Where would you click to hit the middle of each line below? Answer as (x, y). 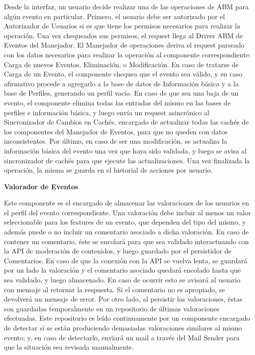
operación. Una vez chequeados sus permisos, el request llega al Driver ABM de (124, 35)
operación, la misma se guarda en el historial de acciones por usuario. (108, 170)
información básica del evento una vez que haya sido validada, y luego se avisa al (125, 150)
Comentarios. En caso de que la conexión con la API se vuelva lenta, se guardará (126, 260)
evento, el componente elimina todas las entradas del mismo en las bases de (117, 102)
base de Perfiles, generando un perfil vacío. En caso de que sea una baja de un (121, 93)
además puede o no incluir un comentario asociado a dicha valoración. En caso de (127, 232)
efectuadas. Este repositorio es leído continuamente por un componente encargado (127, 318)
